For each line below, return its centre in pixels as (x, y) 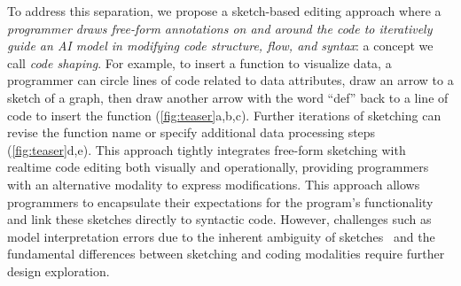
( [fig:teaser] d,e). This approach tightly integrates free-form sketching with (207, 149)
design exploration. (59, 271)
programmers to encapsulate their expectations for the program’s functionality (220, 201)
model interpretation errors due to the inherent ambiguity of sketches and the (221, 236)
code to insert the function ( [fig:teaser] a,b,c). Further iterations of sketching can (224, 115)
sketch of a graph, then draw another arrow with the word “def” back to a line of (228, 97)
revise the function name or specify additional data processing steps (191, 132)
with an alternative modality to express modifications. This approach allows (214, 184)
